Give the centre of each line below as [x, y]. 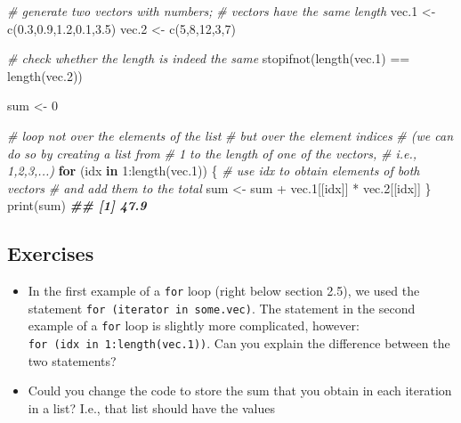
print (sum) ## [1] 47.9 [77, 205]
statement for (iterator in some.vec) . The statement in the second [222, 308]
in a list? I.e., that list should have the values [151, 407]
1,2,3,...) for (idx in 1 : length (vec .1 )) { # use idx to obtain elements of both [214, 171]
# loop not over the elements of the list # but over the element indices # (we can [230, 135]
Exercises [51, 253]
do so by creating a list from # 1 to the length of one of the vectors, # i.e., [212, 153]
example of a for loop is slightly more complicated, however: [194, 325]
